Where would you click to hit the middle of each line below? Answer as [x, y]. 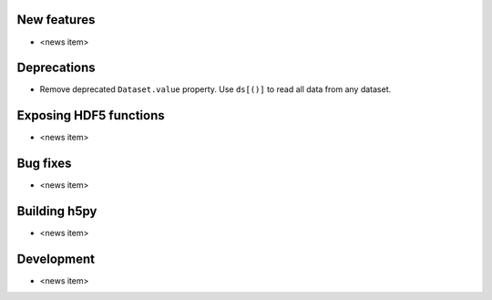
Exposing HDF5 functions [91, 115]
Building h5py [57, 211]
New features [56, 20]
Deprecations [56, 68]
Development [56, 259]
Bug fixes [44, 164]
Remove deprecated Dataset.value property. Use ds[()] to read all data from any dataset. [215, 89]
